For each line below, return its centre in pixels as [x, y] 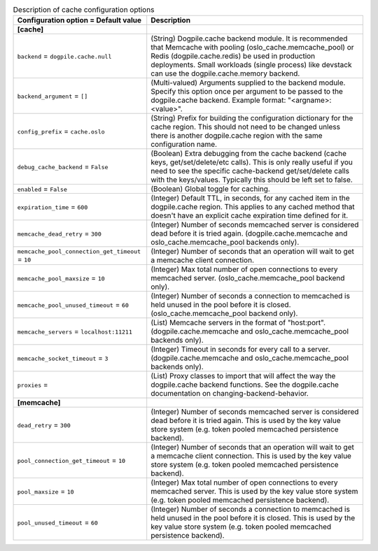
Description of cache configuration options [84, 10]
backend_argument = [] [52, 96]
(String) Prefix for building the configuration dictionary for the [252, 118]
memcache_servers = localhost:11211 [75, 331]
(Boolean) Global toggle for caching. [211, 189]
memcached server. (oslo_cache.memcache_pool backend [248, 278]
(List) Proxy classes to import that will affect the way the [243, 376]
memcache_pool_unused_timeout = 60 [73, 305]
